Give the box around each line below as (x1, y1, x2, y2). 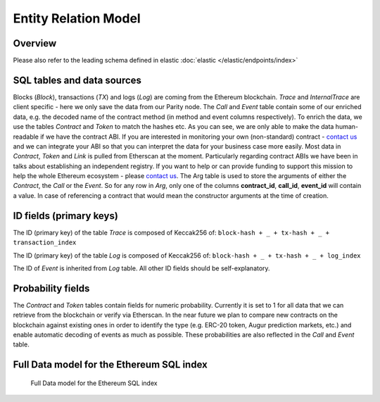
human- (335, 123, 359, 131)
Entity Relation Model (13, 11, 141, 26)
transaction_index (13, 239, 77, 246)
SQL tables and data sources (13, 74, 142, 86)
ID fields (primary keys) (13, 210, 119, 222)
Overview (13, 37, 57, 49)
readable (13, 132, 39, 141)
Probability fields (13, 282, 90, 294)
